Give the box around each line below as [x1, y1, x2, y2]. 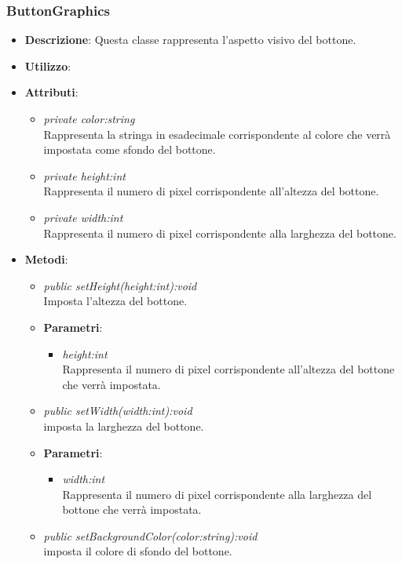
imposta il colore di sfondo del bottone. [43, 543, 232, 559]
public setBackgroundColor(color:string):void [43, 527, 258, 544]
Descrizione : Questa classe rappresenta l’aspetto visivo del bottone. [24, 31, 356, 48]
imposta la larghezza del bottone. [43, 417, 204, 434]
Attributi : [24, 84, 79, 100]
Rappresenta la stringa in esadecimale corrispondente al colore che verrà [43, 126, 391, 142]
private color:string [43, 111, 135, 126]
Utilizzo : [24, 57, 71, 74]
